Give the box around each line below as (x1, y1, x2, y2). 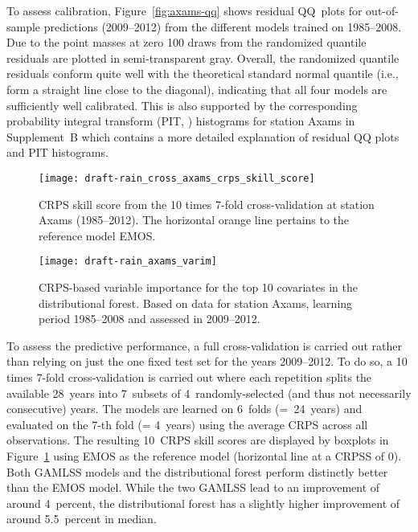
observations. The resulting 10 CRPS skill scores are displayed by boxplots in (6, 432, 389, 448)
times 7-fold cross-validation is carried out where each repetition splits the (6, 369, 372, 385)
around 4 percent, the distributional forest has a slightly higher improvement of (6, 494, 400, 511)
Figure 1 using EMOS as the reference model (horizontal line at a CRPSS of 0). (6, 447, 402, 464)
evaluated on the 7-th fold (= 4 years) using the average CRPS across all (6, 415, 368, 432)
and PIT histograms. (6, 144, 109, 161)
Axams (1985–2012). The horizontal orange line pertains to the (39, 211, 350, 228)
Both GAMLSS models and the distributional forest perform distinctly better (6, 463, 388, 480)
